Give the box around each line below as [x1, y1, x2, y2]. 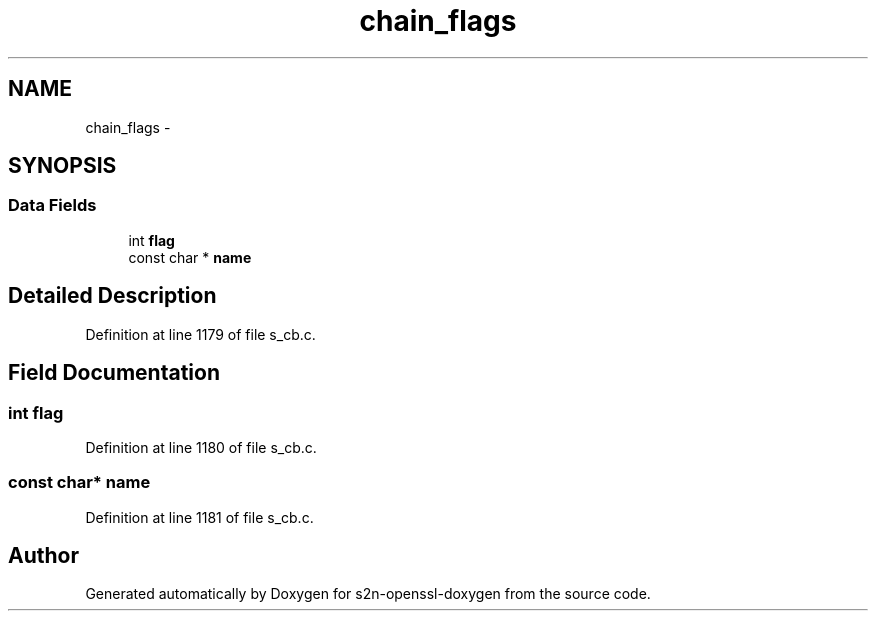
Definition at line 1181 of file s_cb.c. [85, 508, 314, 526]
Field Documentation [8, 360, 220, 386]
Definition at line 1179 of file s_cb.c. [85, 325, 316, 343]
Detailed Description [8, 283, 217, 309]
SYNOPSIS [8, 153, 117, 179]
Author [8, 543, 79, 569]
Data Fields [8, 195, 97, 216]
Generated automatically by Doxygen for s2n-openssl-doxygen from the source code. [85, 585, 651, 603]
